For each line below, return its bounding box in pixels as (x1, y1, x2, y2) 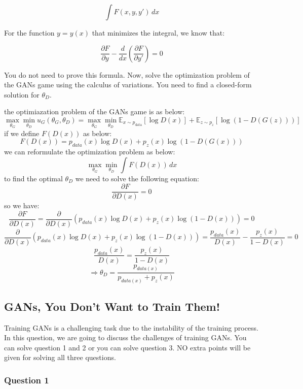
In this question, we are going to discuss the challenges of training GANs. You (4, 332, 247, 343)
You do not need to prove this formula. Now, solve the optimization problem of (4, 69, 250, 80)
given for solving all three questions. (4, 352, 116, 363)
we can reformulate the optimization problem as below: (4, 146, 175, 156)
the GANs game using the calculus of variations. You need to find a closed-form (4, 79, 252, 90)
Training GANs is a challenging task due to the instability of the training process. (4, 322, 258, 333)
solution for (4, 89, 40, 100)
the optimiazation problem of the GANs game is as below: (4, 106, 185, 117)
